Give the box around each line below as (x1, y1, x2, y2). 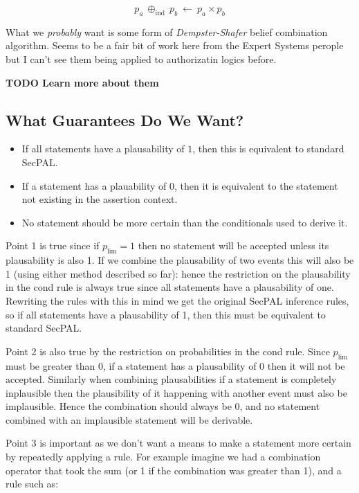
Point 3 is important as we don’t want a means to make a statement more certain (6, 436, 351, 450)
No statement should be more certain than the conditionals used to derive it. (21, 215, 348, 229)
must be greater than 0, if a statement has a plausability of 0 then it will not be (6, 358, 345, 373)
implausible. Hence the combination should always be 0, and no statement (6, 399, 320, 413)
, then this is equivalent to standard (192, 141, 344, 156)
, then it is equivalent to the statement (174, 178, 338, 192)
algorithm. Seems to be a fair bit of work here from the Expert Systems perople (6, 38, 344, 53)
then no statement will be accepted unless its (138, 238, 329, 253)
